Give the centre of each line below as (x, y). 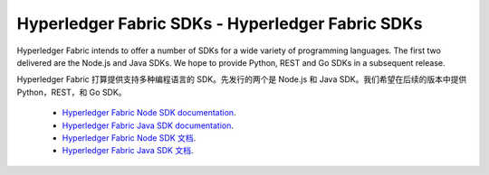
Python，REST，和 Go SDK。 (72, 92)
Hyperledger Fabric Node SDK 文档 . (129, 138)
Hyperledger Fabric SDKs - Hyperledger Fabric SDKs (220, 23)
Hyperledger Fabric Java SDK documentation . (148, 125)
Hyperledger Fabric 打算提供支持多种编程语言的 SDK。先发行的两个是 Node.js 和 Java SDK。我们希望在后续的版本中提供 (242, 79)
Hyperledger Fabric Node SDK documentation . (149, 113)
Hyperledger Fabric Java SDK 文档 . (128, 151)
